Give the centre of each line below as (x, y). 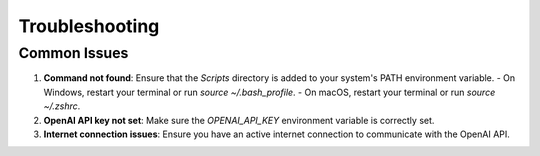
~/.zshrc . (62, 106)
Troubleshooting (89, 26)
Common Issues (73, 53)
